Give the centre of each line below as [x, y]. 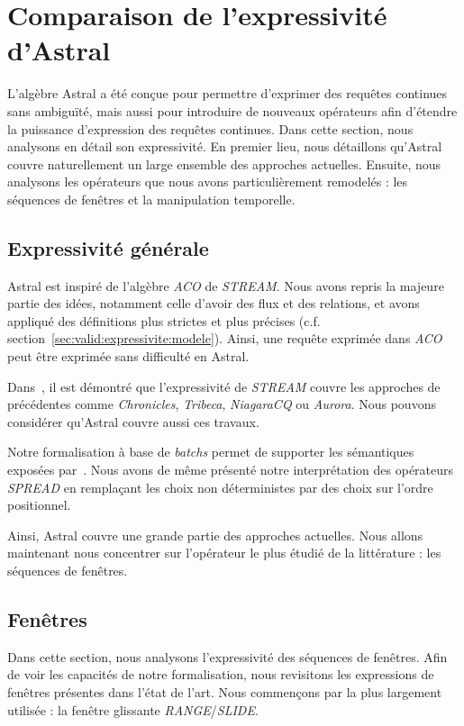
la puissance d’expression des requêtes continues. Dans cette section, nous [210, 128]
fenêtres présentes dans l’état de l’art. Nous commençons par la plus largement [225, 691]
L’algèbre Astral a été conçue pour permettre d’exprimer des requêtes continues [227, 93]
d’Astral [59, 50]
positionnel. [39, 505]
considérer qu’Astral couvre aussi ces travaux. [133, 421]
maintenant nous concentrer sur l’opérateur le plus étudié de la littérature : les [224, 553]
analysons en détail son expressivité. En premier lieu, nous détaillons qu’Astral [225, 146]
